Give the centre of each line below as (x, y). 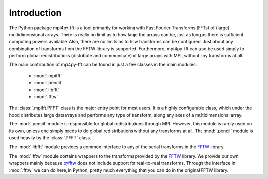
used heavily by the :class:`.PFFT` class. (50, 138)
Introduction (35, 13)
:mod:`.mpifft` (48, 76)
